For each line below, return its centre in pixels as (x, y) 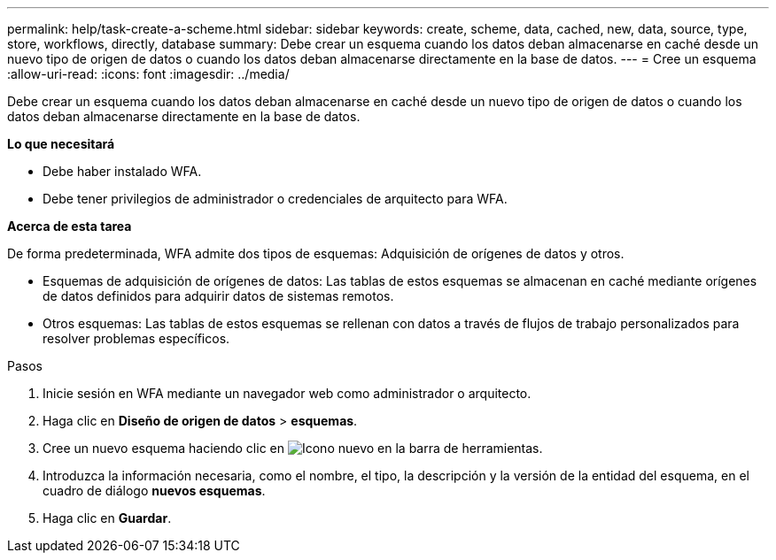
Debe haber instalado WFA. (122, 171)
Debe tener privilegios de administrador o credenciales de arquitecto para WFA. (275, 199)
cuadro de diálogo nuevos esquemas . (154, 491)
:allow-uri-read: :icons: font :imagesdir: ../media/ (148, 74)
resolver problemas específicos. (136, 338)
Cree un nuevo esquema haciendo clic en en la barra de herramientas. (293, 448)
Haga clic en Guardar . (107, 518)
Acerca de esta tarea (70, 226)
